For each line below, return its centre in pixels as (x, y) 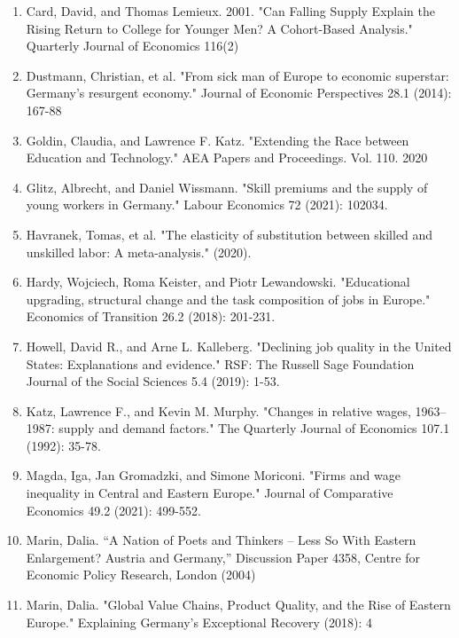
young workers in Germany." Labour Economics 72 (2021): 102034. (207, 205)
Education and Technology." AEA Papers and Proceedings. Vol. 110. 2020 (227, 158)
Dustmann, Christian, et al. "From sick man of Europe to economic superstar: (237, 75)
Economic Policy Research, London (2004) (141, 575)
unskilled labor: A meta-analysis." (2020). (139, 252)
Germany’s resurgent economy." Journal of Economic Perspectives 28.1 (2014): (239, 93)
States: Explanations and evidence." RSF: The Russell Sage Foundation (220, 363)
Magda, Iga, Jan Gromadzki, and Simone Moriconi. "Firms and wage (213, 475)
